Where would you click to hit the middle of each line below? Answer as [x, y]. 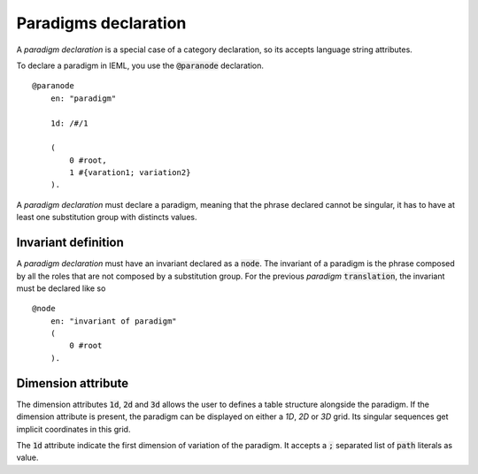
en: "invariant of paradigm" [113, 321]
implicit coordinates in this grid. [73, 429]
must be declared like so [61, 288]
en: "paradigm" [83, 98]
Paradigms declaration [101, 23]
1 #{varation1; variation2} [130, 173]
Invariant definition [70, 243]
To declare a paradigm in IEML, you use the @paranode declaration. [140, 65]
